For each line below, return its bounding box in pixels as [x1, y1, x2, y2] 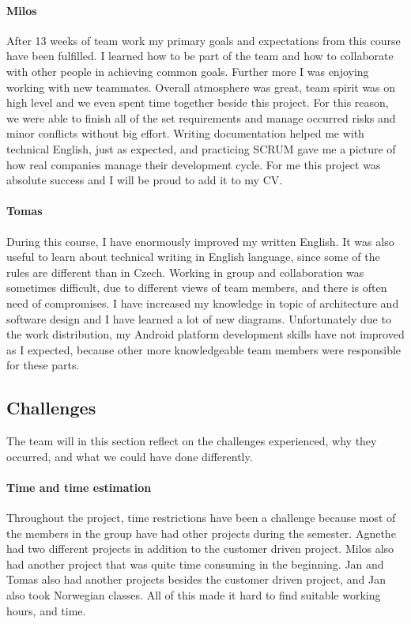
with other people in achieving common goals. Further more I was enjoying [6, 62, 369, 79]
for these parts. [6, 357, 80, 373]
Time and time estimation [6, 478, 152, 495]
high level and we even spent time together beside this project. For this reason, [6, 94, 389, 111]
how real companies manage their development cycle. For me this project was [6, 156, 381, 172]
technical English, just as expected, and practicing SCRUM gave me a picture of [6, 140, 396, 157]
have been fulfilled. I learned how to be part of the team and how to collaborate [6, 47, 394, 64]
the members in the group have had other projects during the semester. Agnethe [6, 524, 396, 541]
